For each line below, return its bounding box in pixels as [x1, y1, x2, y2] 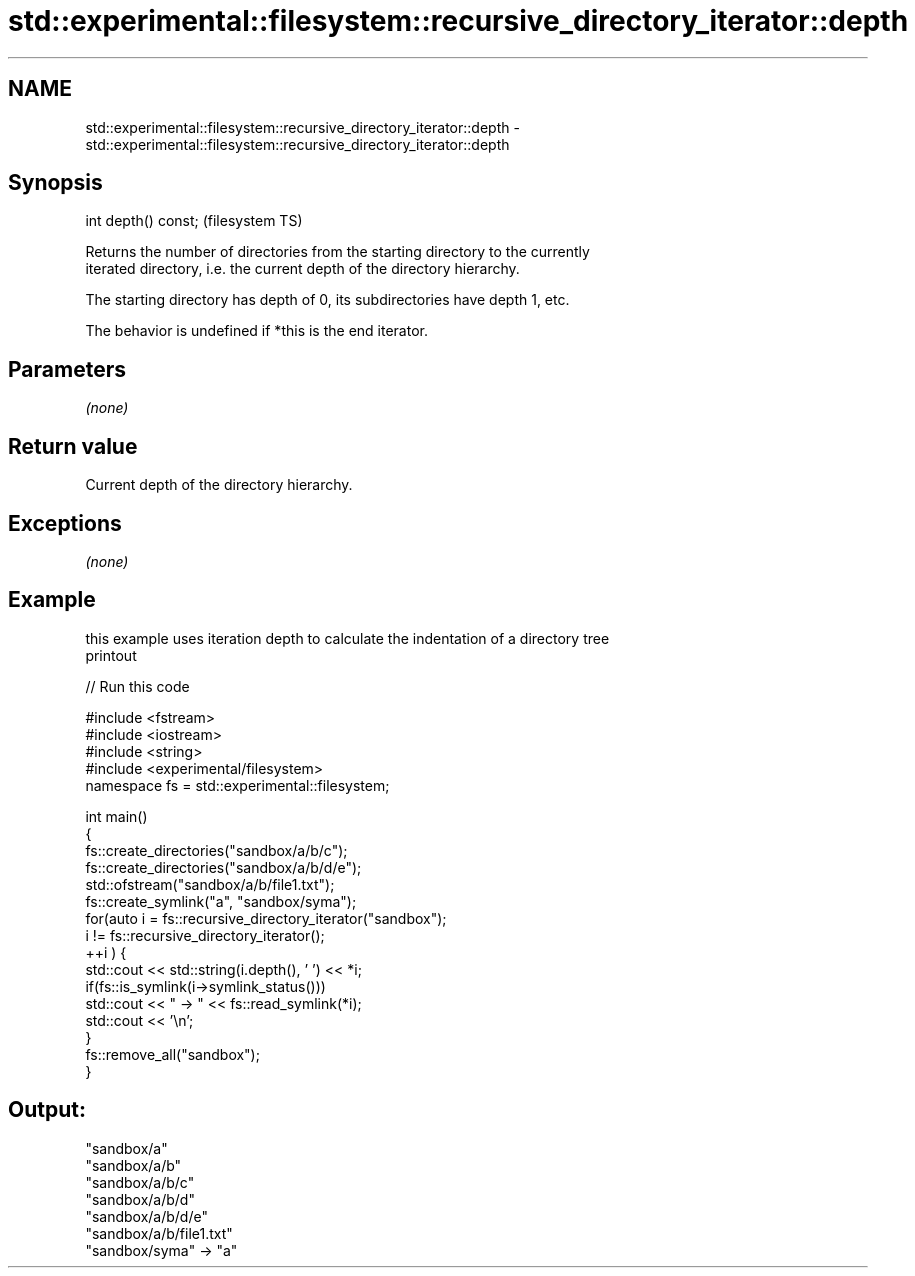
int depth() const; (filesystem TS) [85, 212, 303, 230]
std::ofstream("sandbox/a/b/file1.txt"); [85, 875, 335, 893]
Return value [8, 433, 138, 459]
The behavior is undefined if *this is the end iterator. [85, 322, 428, 340]
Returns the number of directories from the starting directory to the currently [85, 243, 590, 261]
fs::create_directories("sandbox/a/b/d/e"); [85, 858, 362, 876]
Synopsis [8, 170, 103, 196]
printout [85, 646, 137, 664]
